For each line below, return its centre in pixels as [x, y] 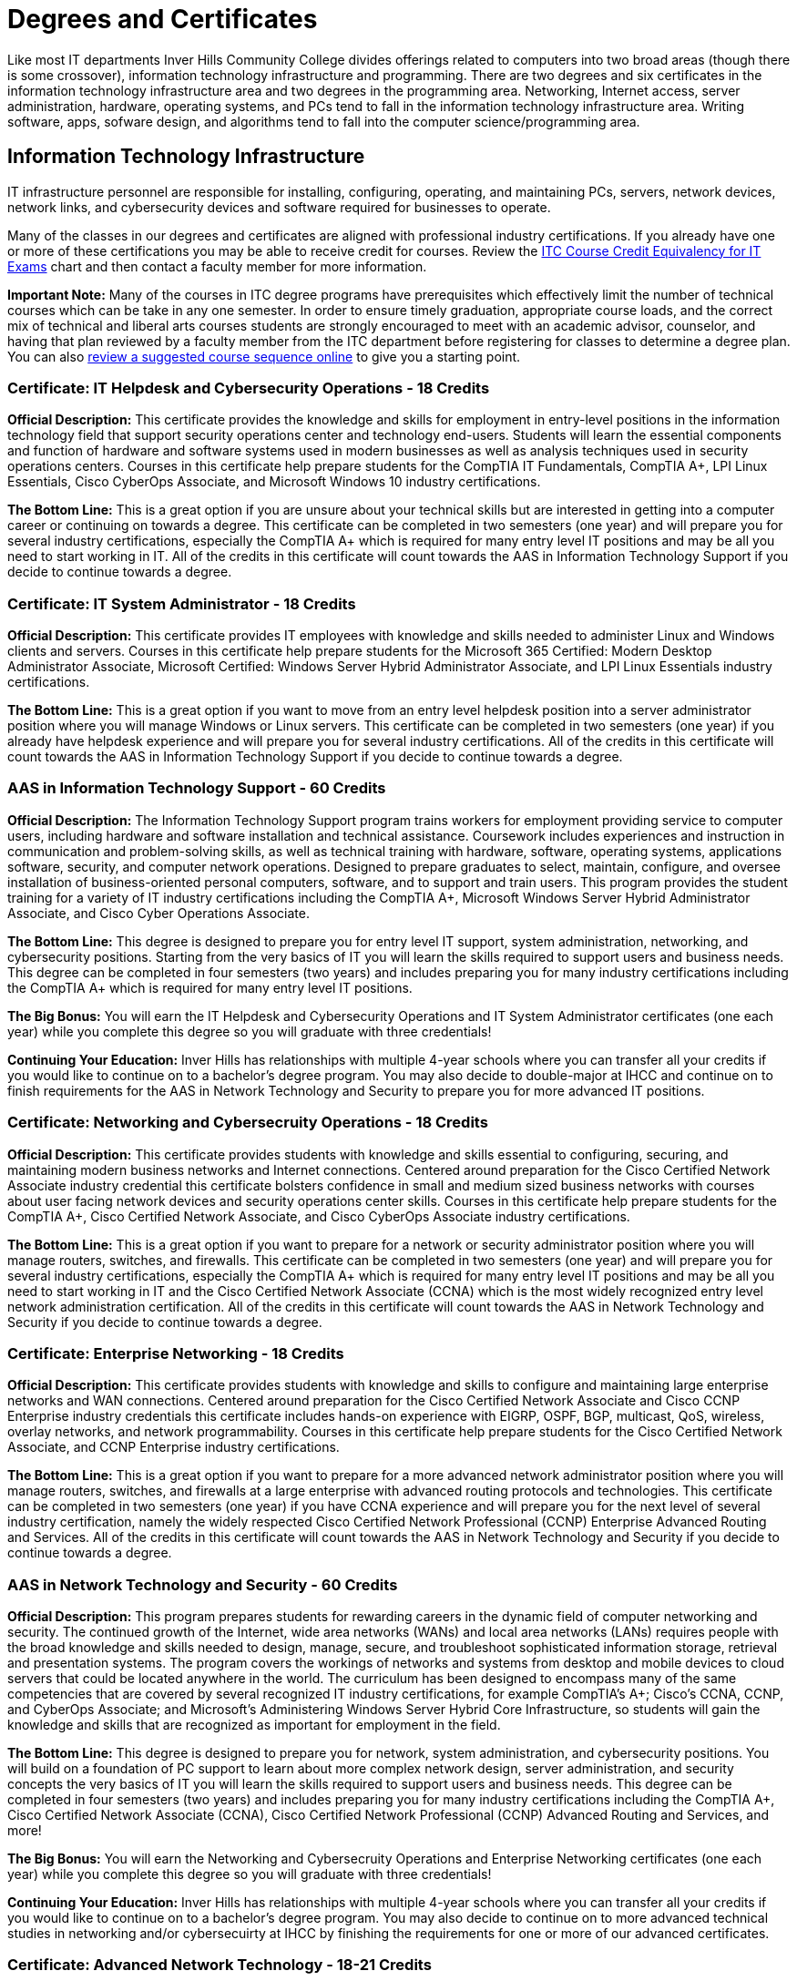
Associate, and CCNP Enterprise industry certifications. [174, 1447]
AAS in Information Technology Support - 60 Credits [197, 788]
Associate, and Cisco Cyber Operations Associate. [159, 913]
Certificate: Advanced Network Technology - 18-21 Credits [220, 1965]
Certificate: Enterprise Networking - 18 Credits [176, 1353]
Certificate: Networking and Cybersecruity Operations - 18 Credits [248, 1123]
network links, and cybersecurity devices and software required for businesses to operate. [279, 207]
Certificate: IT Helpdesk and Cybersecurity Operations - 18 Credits [249, 388]
